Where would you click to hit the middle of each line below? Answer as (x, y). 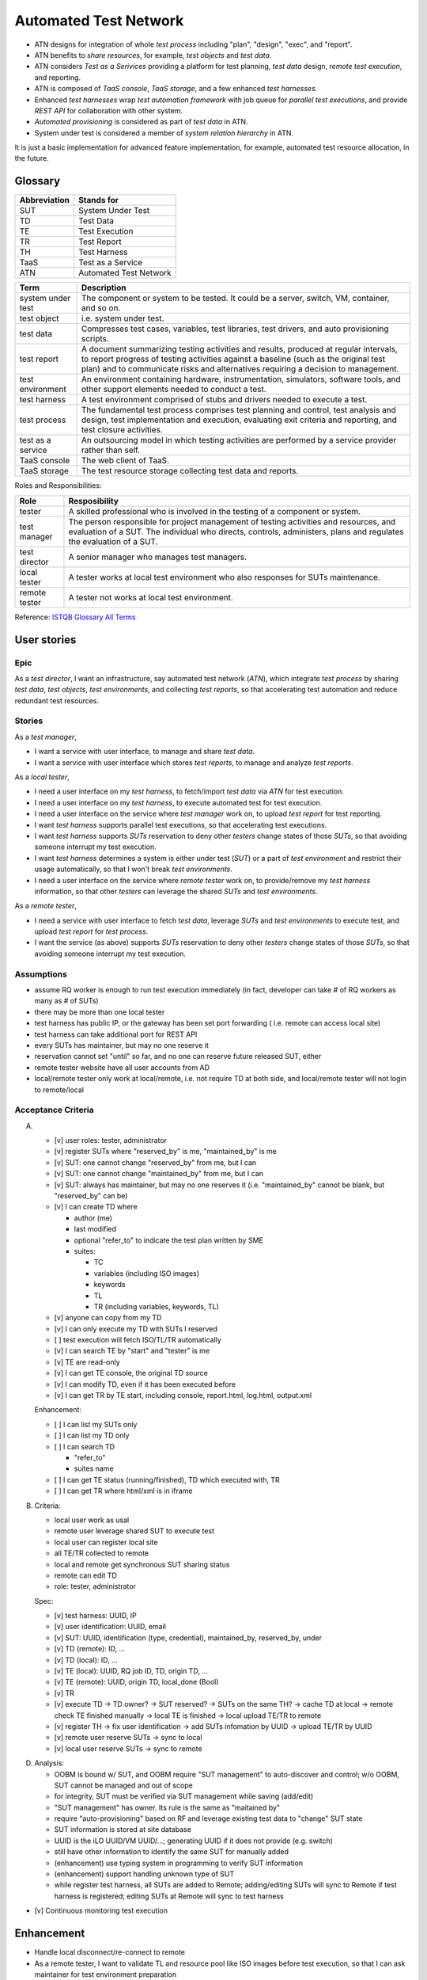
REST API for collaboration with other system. (109, 110)
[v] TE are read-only (87, 1361)
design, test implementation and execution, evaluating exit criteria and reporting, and (239, 420)
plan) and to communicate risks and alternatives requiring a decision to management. (240, 369)
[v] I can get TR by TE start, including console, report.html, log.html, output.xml (183, 1396)
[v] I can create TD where (96, 1207)
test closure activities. (122, 430)
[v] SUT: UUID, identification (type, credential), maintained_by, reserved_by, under (188, 1637)
